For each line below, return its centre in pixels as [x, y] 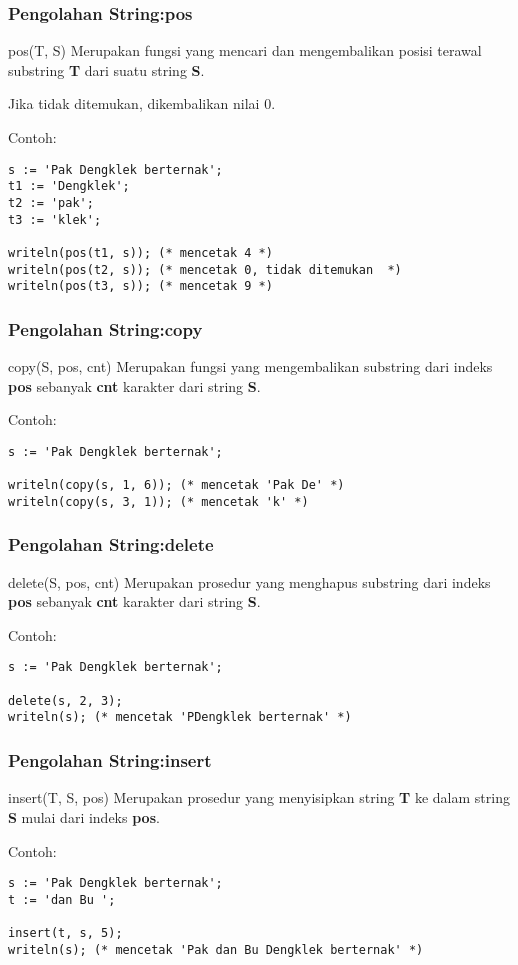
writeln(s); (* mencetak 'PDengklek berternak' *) [180, 717]
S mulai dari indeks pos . [84, 816]
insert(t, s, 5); [65, 933]
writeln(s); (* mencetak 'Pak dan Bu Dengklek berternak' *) [216, 949]
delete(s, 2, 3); [65, 700]
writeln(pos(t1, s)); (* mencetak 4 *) [140, 252]
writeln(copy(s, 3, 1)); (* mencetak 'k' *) [158, 501]
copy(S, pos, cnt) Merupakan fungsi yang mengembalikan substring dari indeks [250, 366]
